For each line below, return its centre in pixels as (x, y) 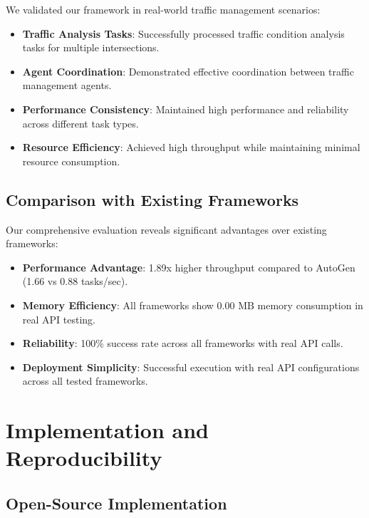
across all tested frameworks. (85, 381)
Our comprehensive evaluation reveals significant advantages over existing (166, 229)
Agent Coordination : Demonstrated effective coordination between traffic (188, 71)
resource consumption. (71, 161)
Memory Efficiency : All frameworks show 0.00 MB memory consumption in (193, 305)
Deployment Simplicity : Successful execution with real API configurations (191, 367)
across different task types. (80, 123)
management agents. (67, 85)
